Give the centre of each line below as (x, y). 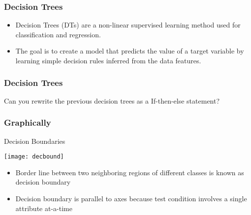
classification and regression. (58, 34)
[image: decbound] (34, 157)
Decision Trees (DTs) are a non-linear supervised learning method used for (128, 25)
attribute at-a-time (44, 208)
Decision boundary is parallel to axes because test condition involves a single (131, 199)
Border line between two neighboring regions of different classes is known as (130, 172)
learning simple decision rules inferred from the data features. (108, 60)
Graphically (28, 122)
